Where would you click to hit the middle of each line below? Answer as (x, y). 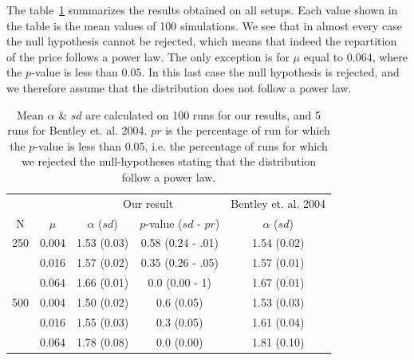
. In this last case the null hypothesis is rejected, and (270, 72)
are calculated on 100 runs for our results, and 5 (203, 114)
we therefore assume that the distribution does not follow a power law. (179, 87)
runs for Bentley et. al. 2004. (77, 130)
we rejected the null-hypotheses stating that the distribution (169, 161)
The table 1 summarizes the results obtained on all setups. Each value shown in (202, 10)
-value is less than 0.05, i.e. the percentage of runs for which (181, 145)
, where (390, 56)
